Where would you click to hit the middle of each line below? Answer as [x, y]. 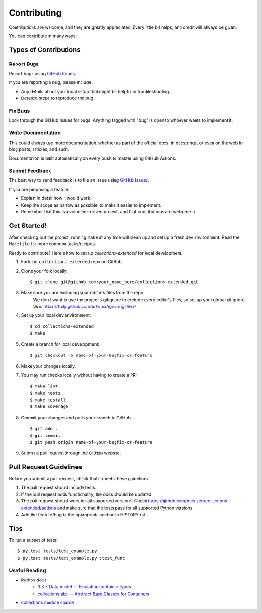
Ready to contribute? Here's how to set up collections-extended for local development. [96, 253]
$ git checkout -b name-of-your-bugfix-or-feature [91, 355]
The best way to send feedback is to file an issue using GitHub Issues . [79, 180]
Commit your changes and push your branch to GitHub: [76, 418]
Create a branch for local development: [60, 344]
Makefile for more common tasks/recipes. [52, 244]
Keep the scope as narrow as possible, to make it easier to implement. [91, 205]
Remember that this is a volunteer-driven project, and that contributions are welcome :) [108, 212]
